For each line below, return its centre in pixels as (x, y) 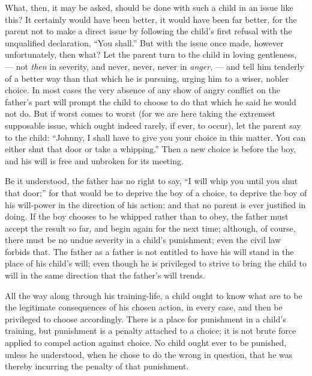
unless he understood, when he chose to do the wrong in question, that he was (149, 354)
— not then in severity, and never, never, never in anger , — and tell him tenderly (154, 66)
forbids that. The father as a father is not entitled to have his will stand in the (149, 251)
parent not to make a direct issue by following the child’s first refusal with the (148, 31)
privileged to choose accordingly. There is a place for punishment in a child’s (145, 319)
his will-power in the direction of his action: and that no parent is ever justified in (155, 204)
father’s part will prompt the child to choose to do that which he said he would (151, 101)
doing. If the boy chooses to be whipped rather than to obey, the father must (147, 216)
